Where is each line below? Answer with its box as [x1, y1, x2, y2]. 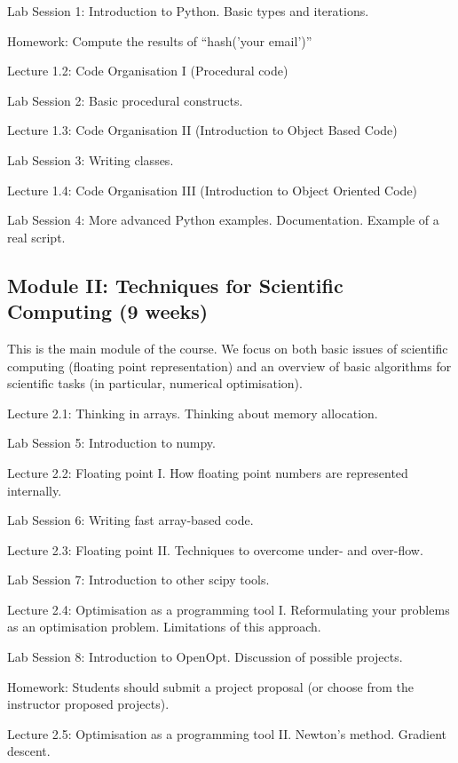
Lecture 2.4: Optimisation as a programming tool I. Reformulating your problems [7, 600, 450, 618]
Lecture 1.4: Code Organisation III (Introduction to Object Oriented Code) [7, 180, 418, 199]
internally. [7, 481, 62, 499]
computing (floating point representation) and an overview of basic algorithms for [7, 356, 452, 375]
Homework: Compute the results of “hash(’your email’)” [7, 31, 312, 50]
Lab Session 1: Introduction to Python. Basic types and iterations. [7, 2, 369, 20]
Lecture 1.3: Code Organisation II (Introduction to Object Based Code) [7, 121, 398, 139]
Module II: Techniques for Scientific [7, 271, 343, 298]
